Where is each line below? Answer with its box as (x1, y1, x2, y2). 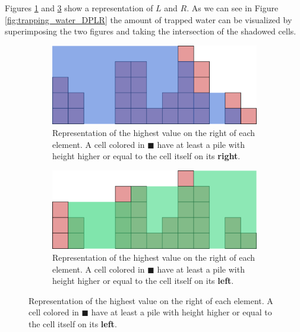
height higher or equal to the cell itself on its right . (52, 150, 241, 162)
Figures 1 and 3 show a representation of (5, 2, 153, 14)
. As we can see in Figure (187, 2, 279, 14)
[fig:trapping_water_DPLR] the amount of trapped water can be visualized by (5, 13, 292, 26)
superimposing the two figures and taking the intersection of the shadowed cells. (5, 25, 296, 37)
